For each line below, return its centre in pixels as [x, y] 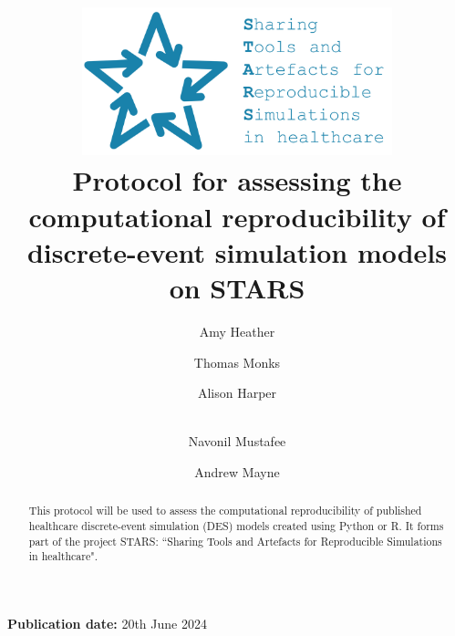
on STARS [237, 288]
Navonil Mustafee [237, 441]
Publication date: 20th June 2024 [107, 623]
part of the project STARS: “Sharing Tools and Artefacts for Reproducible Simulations [235, 541]
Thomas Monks [237, 362]
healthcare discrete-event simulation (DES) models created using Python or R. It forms [236, 525]
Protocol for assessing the [237, 180]
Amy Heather [237, 331]
